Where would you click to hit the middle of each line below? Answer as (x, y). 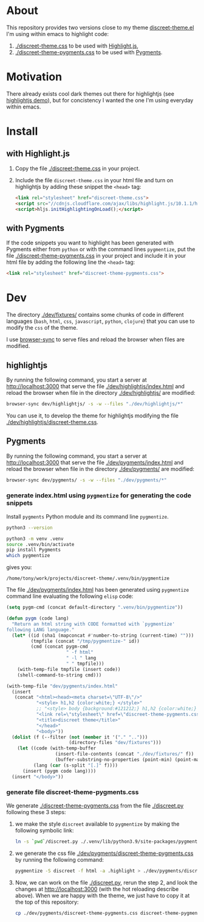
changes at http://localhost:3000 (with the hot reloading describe (97, 889)
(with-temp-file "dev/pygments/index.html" (62, 686)
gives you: (19, 567)
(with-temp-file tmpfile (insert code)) (69, 669)
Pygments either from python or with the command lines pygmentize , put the (101, 249)
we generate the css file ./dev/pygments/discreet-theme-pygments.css (104, 853)
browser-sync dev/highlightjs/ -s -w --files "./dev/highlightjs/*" (95, 404)
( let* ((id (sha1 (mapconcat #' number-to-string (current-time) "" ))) (103, 635)
